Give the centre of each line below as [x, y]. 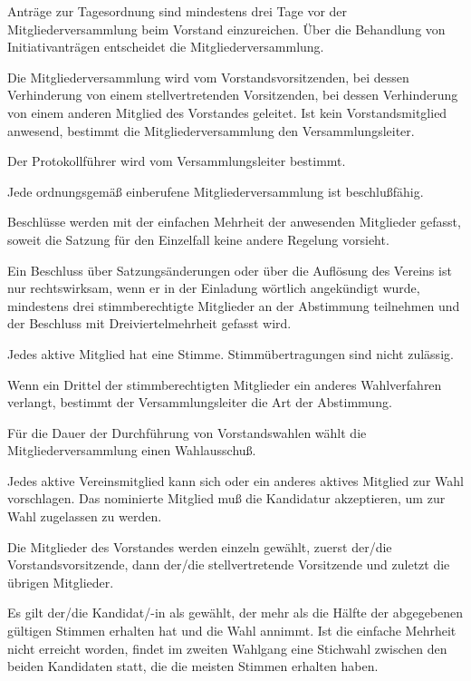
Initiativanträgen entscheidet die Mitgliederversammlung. [166, 47]
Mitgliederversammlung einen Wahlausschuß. [132, 450]
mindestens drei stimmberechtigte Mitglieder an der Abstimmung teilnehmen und [234, 305]
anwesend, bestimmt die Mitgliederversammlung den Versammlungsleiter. [211, 130]
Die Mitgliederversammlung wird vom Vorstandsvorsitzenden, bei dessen [208, 77]
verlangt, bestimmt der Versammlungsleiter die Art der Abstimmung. [200, 402]
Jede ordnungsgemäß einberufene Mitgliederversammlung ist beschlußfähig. [216, 191]
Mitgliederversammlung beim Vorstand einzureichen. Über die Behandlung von [226, 29]
